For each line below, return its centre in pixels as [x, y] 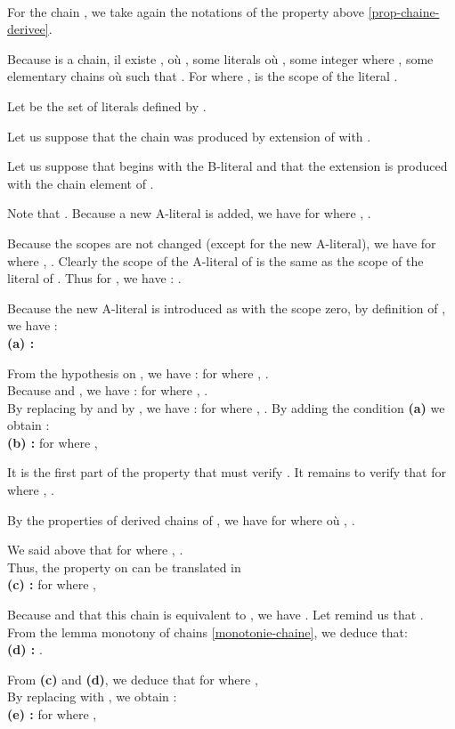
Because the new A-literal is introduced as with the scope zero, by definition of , [227, 308]
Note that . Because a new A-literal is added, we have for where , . [189, 213]
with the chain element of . [81, 183]
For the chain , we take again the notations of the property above [186, 11]
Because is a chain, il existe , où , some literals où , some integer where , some [220, 58]
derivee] [28, 29]
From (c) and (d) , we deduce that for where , [133, 679]
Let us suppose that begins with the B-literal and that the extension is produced [227, 166]
